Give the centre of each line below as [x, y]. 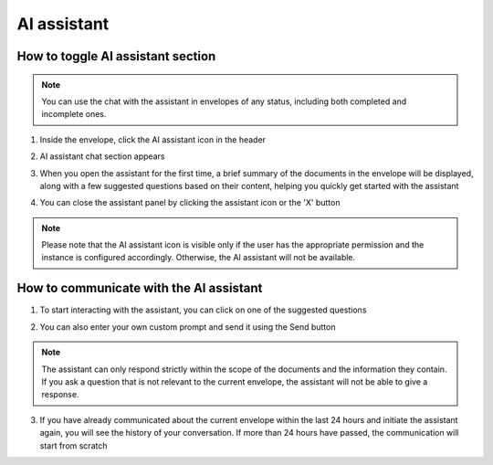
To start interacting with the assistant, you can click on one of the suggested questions [203, 310]
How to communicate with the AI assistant [140, 288]
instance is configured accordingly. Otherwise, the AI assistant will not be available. [199, 258]
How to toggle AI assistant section [116, 56]
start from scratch [73, 445]
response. [60, 395]
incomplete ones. [74, 114]
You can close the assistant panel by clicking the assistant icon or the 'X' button [190, 203]
